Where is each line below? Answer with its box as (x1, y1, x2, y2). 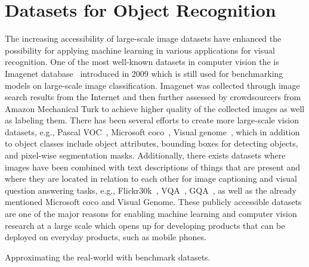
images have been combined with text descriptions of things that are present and (5, 160, 301, 173)
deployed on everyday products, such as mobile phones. (5, 231, 206, 243)
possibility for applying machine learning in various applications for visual (5, 44, 275, 56)
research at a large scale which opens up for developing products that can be (5, 219, 285, 231)
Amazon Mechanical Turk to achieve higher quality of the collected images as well (5, 102, 305, 114)
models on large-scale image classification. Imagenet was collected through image (5, 79, 300, 91)
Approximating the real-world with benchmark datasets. (5, 250, 211, 263)
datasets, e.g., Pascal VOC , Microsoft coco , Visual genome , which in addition (5, 125, 300, 138)
